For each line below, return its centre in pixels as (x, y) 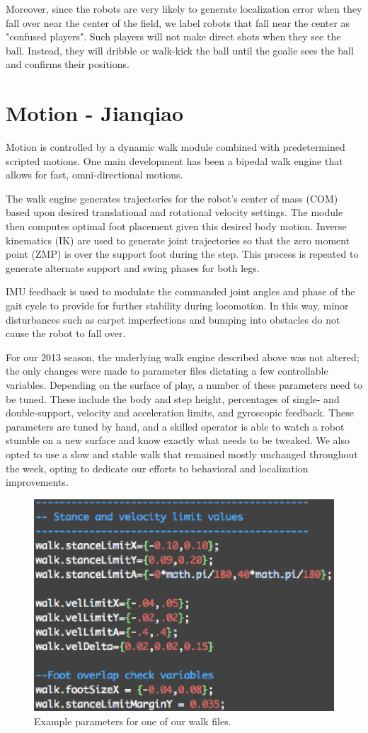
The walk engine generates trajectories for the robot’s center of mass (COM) (172, 198)
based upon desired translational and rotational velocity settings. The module (174, 212)
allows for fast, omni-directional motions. (94, 175)
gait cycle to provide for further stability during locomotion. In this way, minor (177, 306)
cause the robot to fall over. (66, 333)
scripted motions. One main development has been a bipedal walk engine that (174, 160)
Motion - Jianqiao (95, 113)
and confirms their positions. (68, 64)
